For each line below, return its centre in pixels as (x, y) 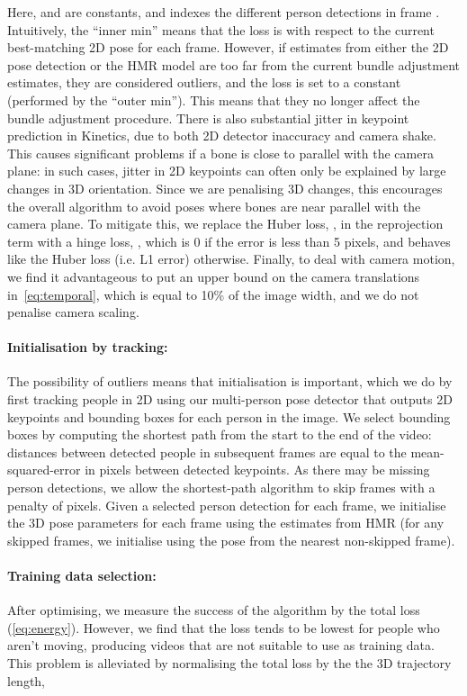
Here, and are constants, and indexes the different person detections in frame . (224, 12)
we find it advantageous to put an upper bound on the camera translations (214, 276)
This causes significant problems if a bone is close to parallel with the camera (220, 153)
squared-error (44, 470)
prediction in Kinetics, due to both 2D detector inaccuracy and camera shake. (222, 136)
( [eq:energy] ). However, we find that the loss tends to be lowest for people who (224, 627)
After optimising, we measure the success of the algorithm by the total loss (214, 610)
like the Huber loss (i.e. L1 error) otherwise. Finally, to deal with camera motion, (231, 259)
